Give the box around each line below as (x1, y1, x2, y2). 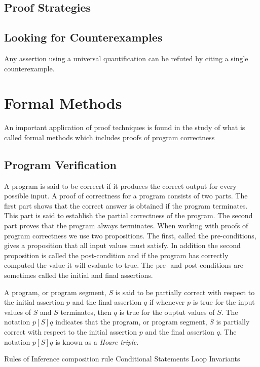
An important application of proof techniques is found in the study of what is (4, 122, 245, 133)
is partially (216, 316, 250, 327)
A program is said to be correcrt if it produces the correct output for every (4, 180, 237, 191)
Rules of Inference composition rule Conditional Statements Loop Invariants (4, 353, 240, 364)
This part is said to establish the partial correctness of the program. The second (4, 210, 253, 221)
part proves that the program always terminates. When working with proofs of (4, 220, 248, 231)
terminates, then (60, 306, 112, 317)
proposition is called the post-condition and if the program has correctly (4, 250, 229, 260)
